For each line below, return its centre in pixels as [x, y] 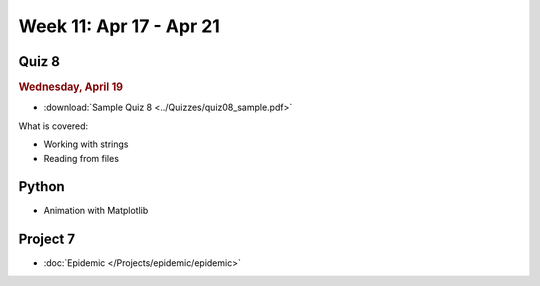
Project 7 [46, 239]
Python [41, 186]
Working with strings [86, 144]
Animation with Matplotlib [96, 211]
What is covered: [53, 126]
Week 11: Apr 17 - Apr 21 [119, 26]
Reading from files [81, 158]
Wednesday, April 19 [71, 87]
